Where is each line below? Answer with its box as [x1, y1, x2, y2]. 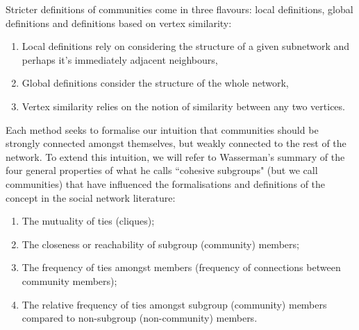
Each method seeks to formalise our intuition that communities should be [6, 122, 319, 137]
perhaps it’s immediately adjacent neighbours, [22, 52, 218, 67]
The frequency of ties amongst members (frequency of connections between [22, 260, 341, 275]
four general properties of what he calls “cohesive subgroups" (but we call [6, 163, 318, 177]
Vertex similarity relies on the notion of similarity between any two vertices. [22, 98, 345, 113]
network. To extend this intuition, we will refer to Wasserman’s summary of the [6, 149, 345, 164]
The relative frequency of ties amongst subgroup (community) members [22, 297, 327, 311]
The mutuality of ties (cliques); [22, 214, 155, 228]
